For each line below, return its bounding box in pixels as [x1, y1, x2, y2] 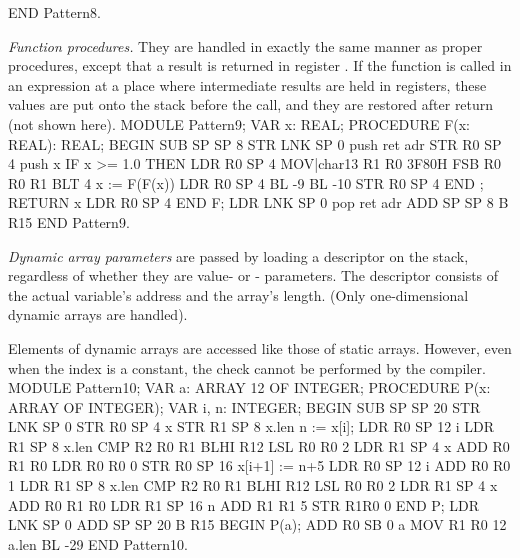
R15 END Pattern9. [8, 211, 130, 232]
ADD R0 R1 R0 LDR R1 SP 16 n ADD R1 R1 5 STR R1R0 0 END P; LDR [8, 494, 480, 515]
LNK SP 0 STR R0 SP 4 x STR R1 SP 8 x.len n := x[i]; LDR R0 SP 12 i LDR [8, 416, 495, 437]
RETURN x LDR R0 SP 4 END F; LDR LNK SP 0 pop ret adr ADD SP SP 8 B [8, 192, 509, 213]
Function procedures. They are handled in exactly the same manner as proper [8, 35, 483, 56]
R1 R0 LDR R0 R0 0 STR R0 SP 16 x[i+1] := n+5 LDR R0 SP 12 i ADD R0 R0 [8, 455, 511, 476]
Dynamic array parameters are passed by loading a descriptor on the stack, [8, 245, 469, 266]
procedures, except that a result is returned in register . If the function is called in [8, 55, 512, 76]
